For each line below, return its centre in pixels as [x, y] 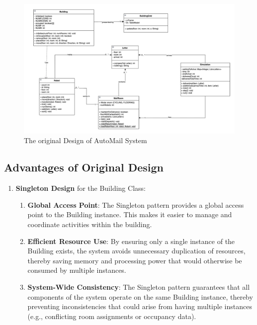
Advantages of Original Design [84, 167]
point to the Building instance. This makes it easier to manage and [130, 214]
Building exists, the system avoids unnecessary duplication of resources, [136, 251]
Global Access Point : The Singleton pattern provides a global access [136, 204]
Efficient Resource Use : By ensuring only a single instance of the [131, 241]
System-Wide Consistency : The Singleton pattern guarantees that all [139, 287]
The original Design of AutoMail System [86, 140]
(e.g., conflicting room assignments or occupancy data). [112, 316]
